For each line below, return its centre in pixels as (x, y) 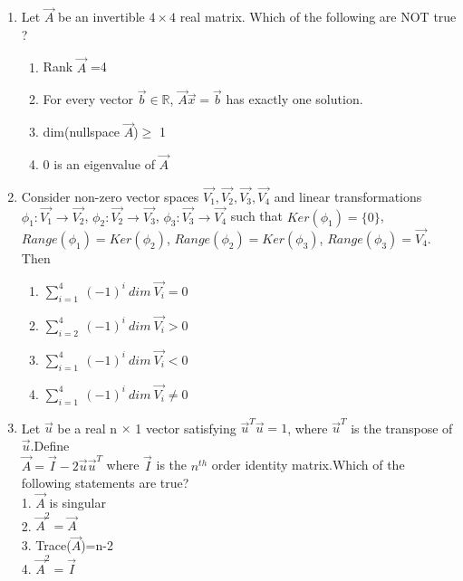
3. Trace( (46, 545)
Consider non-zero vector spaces (110, 196)
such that (257, 216)
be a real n (87, 428)
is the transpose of (402, 428)
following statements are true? (105, 483)
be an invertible (101, 17)
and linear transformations (348, 196)
